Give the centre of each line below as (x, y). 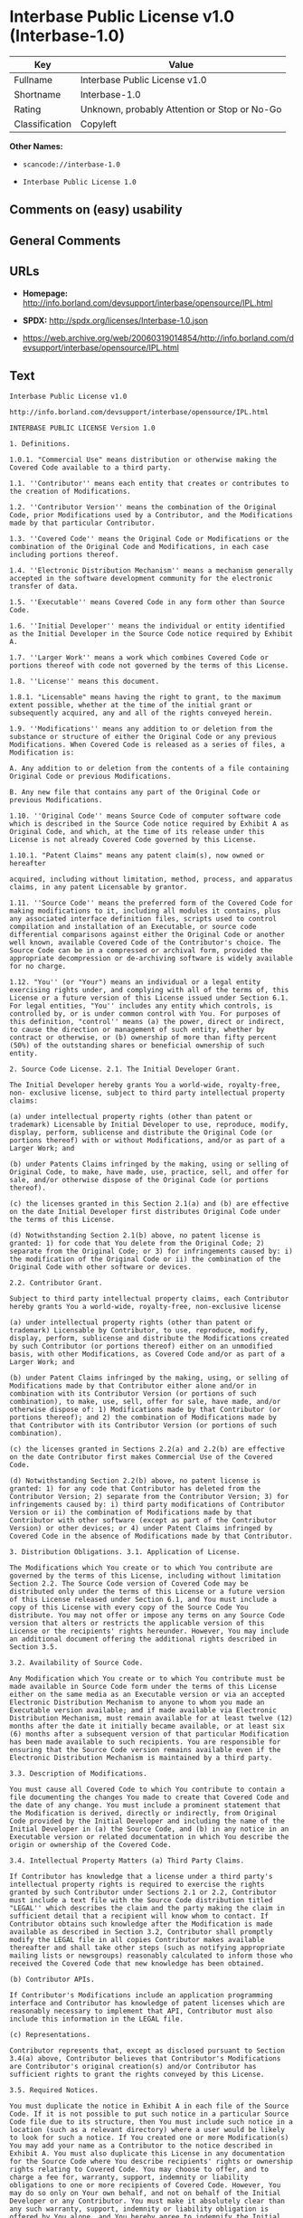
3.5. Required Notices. (54, 2090)
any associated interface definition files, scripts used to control (143, 919)
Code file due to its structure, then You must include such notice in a (151, 2122)
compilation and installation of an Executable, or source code (133, 927)
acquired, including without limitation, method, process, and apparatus (151, 879)
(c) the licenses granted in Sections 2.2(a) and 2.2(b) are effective (147, 1449)
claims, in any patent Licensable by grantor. (99, 887)
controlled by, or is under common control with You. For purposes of (145, 1014)
